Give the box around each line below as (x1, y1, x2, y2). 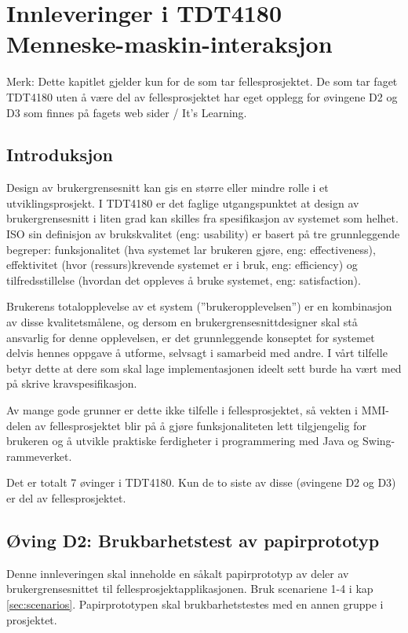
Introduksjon (6, 142, 113, 167)
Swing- (362, 432, 395, 449)
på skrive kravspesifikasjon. (6, 375, 137, 392)
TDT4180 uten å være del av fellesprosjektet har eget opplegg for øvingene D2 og (6, 88, 398, 105)
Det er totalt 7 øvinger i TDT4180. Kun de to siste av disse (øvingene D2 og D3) (6, 474, 396, 491)
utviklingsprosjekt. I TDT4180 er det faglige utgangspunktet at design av (6, 194, 359, 211)
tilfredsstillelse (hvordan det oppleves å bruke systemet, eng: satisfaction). (6, 271, 361, 288)
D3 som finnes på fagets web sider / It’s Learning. (6, 104, 247, 120)
